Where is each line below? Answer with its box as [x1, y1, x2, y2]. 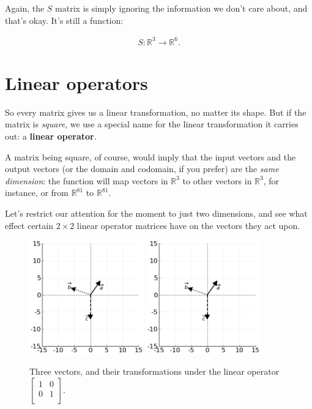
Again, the [5, 2, 45, 14]
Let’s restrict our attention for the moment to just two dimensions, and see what [5, 207, 308, 219]
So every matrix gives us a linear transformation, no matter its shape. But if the [5, 105, 306, 118]
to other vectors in [182, 174, 252, 187]
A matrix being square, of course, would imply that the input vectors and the [5, 150, 296, 163]
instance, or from [5, 186, 69, 199]
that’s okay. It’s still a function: [5, 13, 124, 26]
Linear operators [5, 70, 148, 95]
